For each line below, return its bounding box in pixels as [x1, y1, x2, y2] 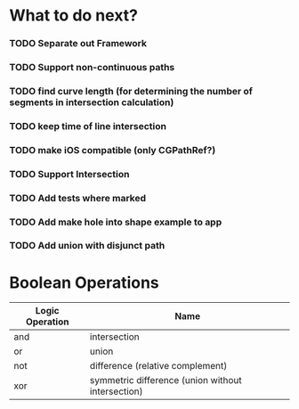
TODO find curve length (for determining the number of [9, 85, 254, 97]
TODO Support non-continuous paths [9, 61, 175, 74]
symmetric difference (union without [89, 374, 242, 387]
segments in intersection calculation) [9, 95, 174, 108]
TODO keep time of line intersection [9, 119, 167, 132]
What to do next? [9, 5, 138, 26]
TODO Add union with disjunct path [9, 240, 166, 252]
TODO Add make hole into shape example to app [9, 216, 222, 228]
